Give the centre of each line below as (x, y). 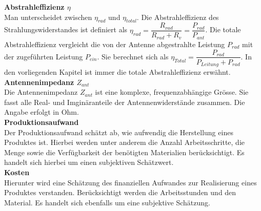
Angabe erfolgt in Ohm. (42, 112)
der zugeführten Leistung (44, 56)
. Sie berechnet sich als (133, 56)
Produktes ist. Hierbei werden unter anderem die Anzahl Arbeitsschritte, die (125, 142)
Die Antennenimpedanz (41, 92)
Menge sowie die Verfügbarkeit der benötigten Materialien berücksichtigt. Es (124, 152)
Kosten (17, 172)
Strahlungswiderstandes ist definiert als (66, 29)
